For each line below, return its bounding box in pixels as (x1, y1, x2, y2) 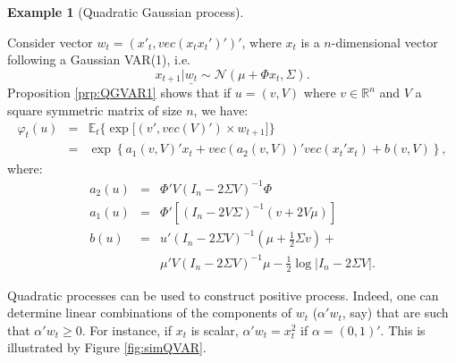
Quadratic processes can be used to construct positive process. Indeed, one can (7, 285, 439, 304)
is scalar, (190, 320, 239, 339)
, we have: (193, 101, 249, 120)
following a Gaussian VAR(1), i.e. (7, 50, 191, 69)
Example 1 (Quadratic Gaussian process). (7, 3, 244, 21)
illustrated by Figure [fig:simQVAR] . (7, 338, 207, 357)
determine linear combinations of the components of (7, 303, 291, 322)
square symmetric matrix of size (7, 101, 182, 120)
